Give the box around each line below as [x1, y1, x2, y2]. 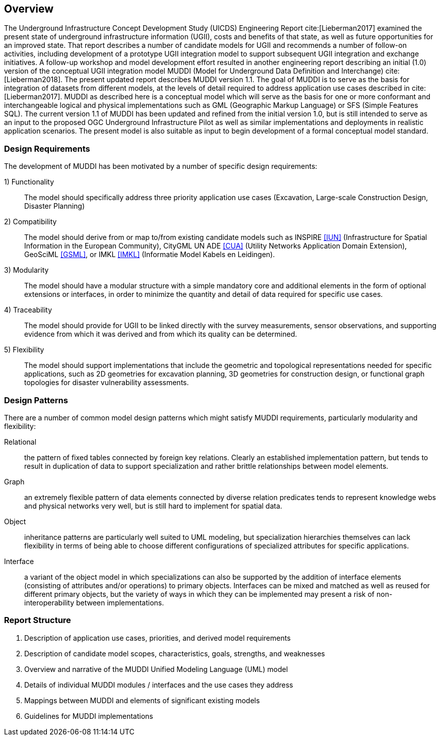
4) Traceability [4, 305, 52, 315]
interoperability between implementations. [24, 598, 164, 607]
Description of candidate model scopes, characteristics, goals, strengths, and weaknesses [24, 649, 325, 658]
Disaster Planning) [24, 202, 85, 211]
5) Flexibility [4, 345, 44, 354]
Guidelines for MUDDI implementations [24, 711, 153, 720]
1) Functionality [4, 177, 54, 187]
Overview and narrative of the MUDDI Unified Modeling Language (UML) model [24, 664, 288, 673]
